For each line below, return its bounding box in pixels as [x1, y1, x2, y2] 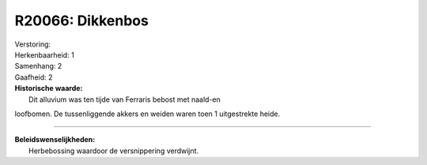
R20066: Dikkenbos [14, 12, 149, 29]
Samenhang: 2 [14, 62, 62, 71]
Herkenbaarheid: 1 [14, 50, 74, 59]
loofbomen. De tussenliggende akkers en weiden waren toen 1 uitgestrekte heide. [14, 109, 281, 118]
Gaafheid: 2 [14, 72, 53, 82]
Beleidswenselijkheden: [14, 135, 96, 144]
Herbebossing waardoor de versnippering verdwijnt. [28, 146, 199, 156]
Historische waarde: [14, 84, 83, 93]
